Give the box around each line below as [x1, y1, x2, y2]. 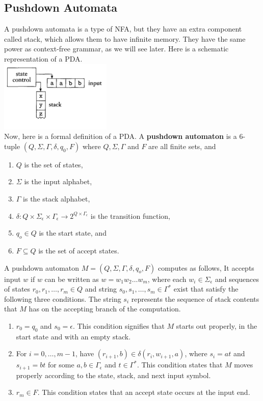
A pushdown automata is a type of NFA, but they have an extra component [4, 23, 242, 34]
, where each [147, 273, 187, 284]
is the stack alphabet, [23, 193, 90, 204]
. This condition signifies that [72, 320, 165, 331]
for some [47, 359, 74, 370]
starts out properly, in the [176, 320, 257, 331]
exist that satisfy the [173, 283, 239, 294]
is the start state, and [39, 227, 107, 238]
